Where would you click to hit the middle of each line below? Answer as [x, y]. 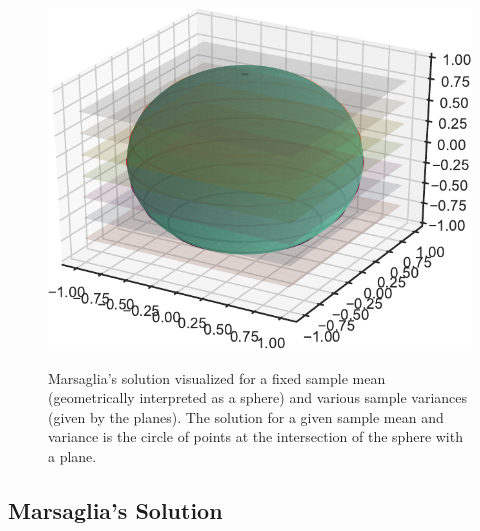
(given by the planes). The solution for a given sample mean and [246, 416]
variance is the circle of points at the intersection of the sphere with [255, 436]
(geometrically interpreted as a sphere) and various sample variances [258, 397]
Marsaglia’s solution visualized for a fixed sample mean [217, 377]
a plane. [72, 456]
